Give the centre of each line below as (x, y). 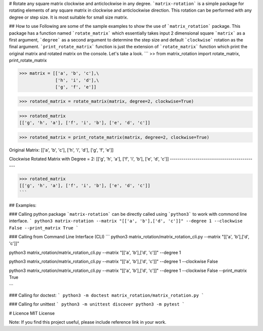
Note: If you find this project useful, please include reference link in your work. (88, 322)
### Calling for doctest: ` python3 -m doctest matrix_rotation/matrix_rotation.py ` (106, 295)
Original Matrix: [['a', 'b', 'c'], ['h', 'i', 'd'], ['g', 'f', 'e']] (61, 150)
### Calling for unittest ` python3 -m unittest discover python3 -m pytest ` (97, 304)
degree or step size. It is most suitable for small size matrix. (69, 17)
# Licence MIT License (32, 313)
